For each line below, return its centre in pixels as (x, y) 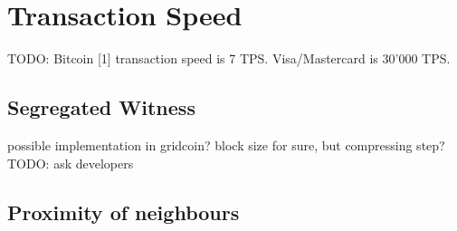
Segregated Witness (101, 107)
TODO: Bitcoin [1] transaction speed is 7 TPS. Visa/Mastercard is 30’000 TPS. (229, 58)
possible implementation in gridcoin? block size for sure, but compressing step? (226, 144)
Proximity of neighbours (124, 212)
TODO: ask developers (71, 163)
